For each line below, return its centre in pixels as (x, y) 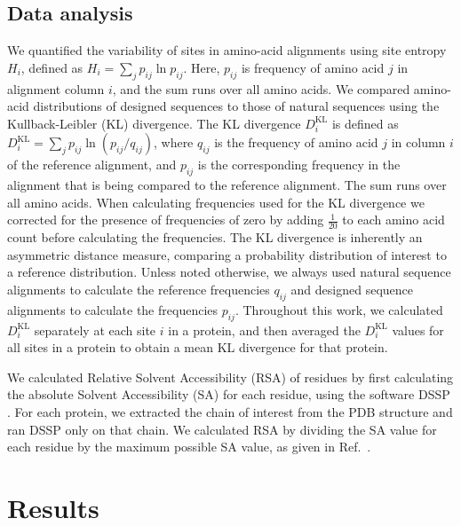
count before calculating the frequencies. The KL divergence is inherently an (215, 237)
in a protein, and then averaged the (264, 330)
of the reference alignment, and (92, 165)
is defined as (365, 123)
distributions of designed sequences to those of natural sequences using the (236, 106)
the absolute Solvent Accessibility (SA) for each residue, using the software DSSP (229, 394)
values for (418, 330)
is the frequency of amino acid (296, 142)
